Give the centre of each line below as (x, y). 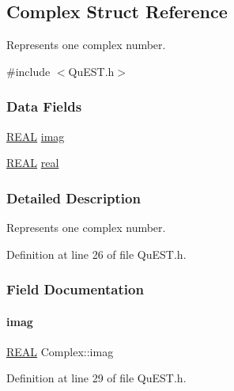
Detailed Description (74, 197)
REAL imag (36, 136)
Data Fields (44, 106)
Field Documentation (75, 289)
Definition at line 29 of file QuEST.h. (96, 378)
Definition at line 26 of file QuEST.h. (96, 254)
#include (28, 71)
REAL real (33, 163)
